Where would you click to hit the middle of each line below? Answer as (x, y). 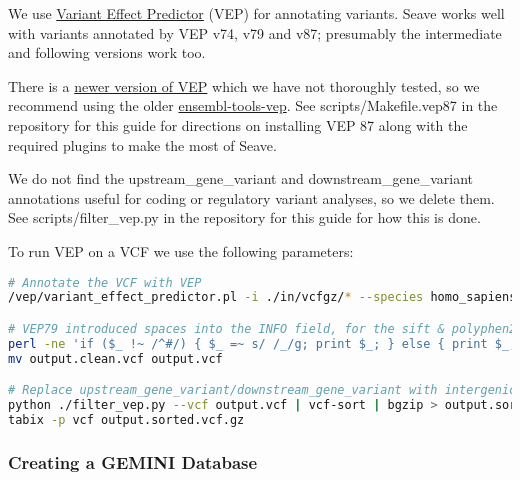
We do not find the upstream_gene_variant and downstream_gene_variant (241, 178)
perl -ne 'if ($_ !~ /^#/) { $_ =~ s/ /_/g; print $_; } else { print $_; (262, 343)
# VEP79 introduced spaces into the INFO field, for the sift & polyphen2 (262, 328)
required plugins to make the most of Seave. (142, 144)
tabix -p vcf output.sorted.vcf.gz (126, 419)
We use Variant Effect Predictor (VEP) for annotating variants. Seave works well (256, 13)
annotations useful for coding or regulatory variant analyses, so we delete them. (251, 197)
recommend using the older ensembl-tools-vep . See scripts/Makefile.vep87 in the (253, 105)
